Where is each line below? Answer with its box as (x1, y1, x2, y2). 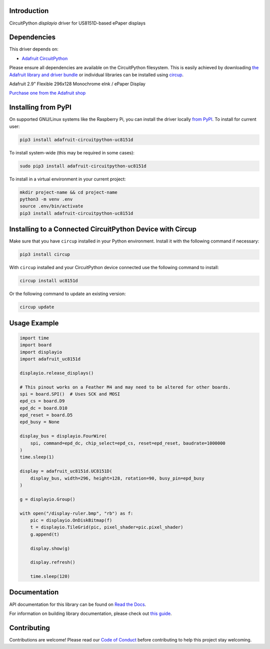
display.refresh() (30, 559, 75, 565)
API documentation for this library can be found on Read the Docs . (9, 601, 146, 607)
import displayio (19, 349, 62, 355)
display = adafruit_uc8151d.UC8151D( (19, 469, 112, 474)
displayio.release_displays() (19, 370, 94, 376)
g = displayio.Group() (19, 496, 75, 502)
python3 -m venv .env (19, 196, 73, 202)
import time (19, 335, 49, 341)
